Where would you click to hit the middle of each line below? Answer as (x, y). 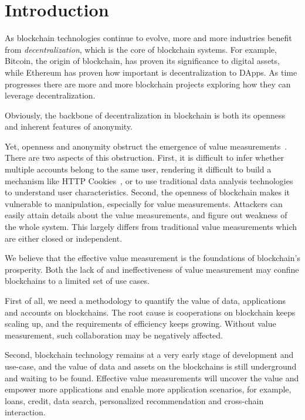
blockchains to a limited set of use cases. (77, 281)
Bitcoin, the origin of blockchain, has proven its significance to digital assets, (142, 61)
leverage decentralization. (50, 95)
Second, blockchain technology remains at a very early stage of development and (149, 355)
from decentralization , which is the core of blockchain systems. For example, (141, 49)
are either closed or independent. (64, 238)
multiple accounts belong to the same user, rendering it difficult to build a (138, 169)
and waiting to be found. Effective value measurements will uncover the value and (152, 377)
